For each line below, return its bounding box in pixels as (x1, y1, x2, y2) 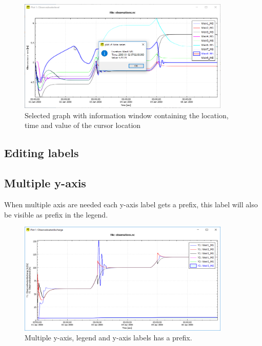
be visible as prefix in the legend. (4, 209, 108, 220)
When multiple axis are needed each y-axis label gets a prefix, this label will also (4, 199, 258, 209)
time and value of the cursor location (25, 120, 141, 131)
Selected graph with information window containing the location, (25, 110, 229, 120)
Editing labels (4, 145, 79, 161)
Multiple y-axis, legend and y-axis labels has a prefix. (25, 332, 192, 343)
